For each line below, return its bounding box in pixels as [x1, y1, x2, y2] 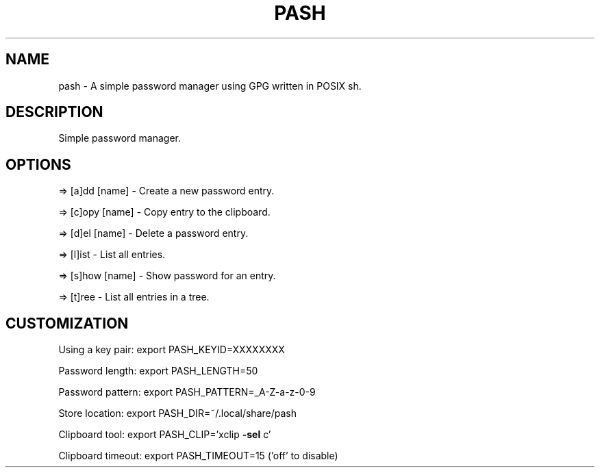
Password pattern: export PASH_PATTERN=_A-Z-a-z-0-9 [58, 386, 316, 398]
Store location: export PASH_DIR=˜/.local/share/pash [58, 407, 297, 420]
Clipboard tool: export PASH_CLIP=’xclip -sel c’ [58, 429, 271, 441]
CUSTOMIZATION [5, 314, 129, 332]
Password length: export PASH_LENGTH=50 [58, 365, 258, 377]
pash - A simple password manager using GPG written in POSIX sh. [58, 79, 362, 92]
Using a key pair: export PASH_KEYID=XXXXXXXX [58, 344, 285, 356]
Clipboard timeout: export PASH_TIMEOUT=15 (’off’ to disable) [58, 450, 338, 462]
